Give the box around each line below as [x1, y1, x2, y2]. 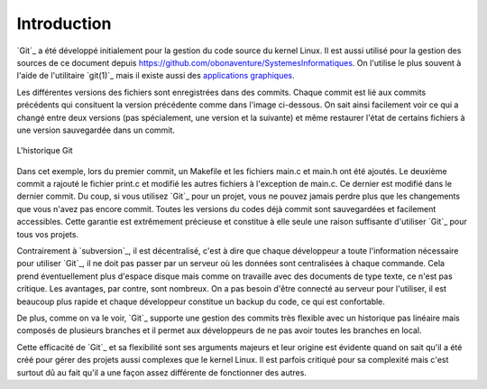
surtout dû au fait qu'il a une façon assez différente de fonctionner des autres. [16, 366, 307, 378]
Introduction [16, 14, 112, 33]
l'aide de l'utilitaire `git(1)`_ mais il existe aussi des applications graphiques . [16, 70, 295, 81]
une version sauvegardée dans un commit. [16, 125, 176, 135]
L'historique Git [16, 145, 73, 156]
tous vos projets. [16, 228, 79, 239]
